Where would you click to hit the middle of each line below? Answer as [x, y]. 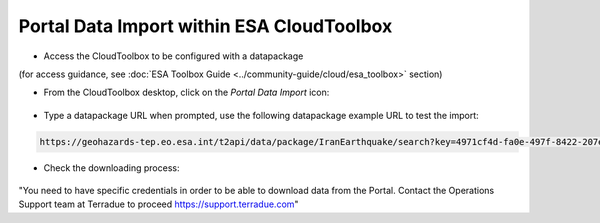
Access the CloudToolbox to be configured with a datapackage [173, 56]
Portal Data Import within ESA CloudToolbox [205, 26]
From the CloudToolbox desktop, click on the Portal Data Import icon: [186, 92]
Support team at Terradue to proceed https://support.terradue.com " [158, 204]
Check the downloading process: [111, 167]
